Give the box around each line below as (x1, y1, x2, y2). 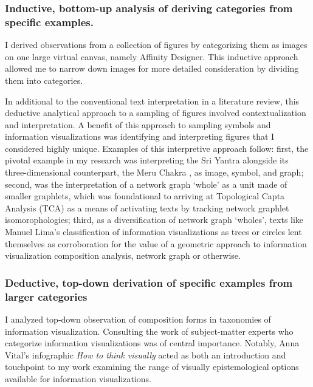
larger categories (5, 289, 88, 304)
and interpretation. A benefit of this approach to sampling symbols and (5, 118, 271, 131)
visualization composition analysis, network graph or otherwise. (5, 249, 241, 262)
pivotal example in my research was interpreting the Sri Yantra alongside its (5, 154, 289, 166)
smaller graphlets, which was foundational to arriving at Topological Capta (5, 190, 285, 202)
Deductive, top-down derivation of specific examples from (5, 275, 293, 290)
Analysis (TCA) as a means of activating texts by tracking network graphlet (5, 201, 289, 214)
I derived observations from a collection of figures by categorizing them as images (5, 38, 308, 51)
